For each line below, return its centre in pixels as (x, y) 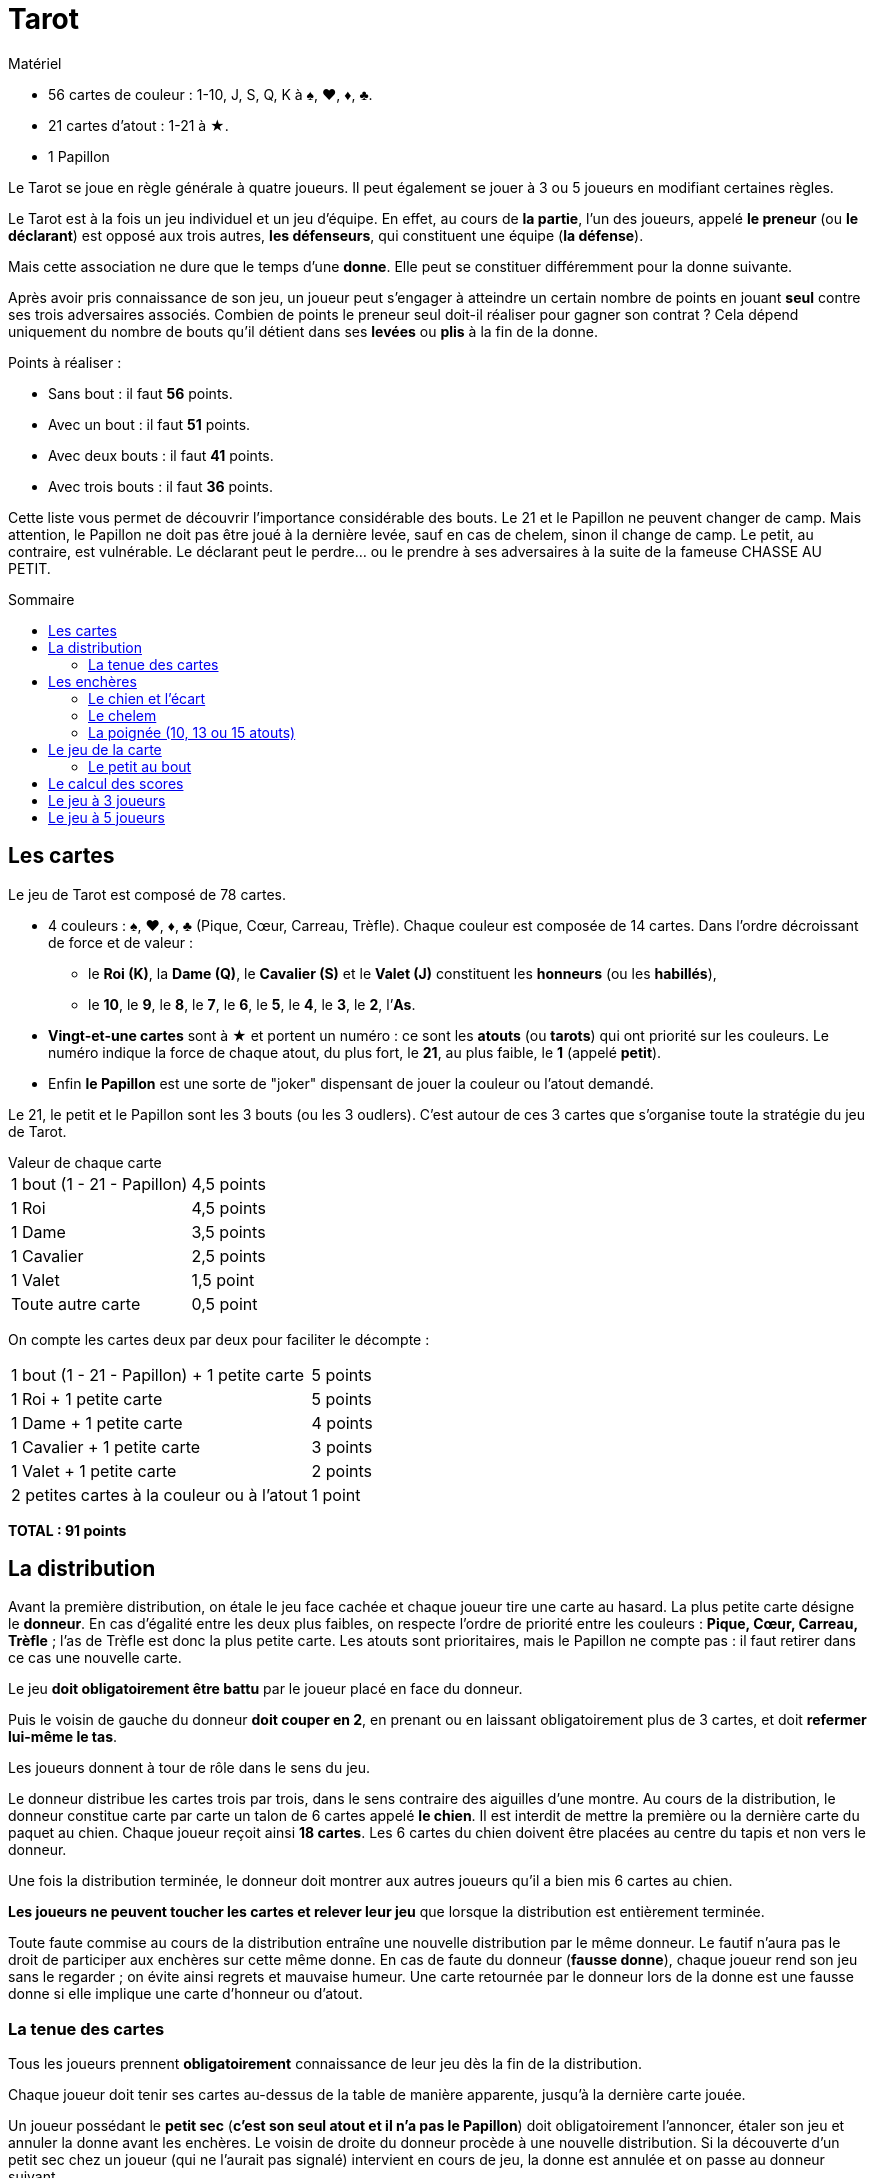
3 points (342, 1446)
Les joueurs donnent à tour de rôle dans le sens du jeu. (189, 1768)
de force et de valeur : (121, 942)
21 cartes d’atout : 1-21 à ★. (138, 125)
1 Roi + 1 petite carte (87, 1398)
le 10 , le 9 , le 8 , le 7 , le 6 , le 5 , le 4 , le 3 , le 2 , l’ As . (252, 1004)
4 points (342, 1422)
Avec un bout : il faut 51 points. (149, 424)
